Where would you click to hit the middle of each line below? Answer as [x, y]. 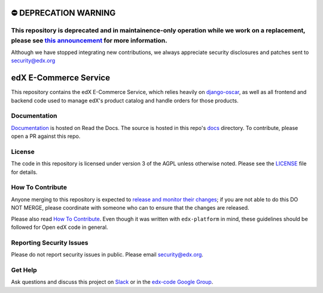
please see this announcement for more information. [89, 40]
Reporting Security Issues [50, 243]
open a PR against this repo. [46, 136]
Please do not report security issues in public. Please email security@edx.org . [107, 255]
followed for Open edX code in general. [60, 227]
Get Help [24, 270]
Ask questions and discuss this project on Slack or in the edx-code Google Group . [112, 282]
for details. [24, 172]
